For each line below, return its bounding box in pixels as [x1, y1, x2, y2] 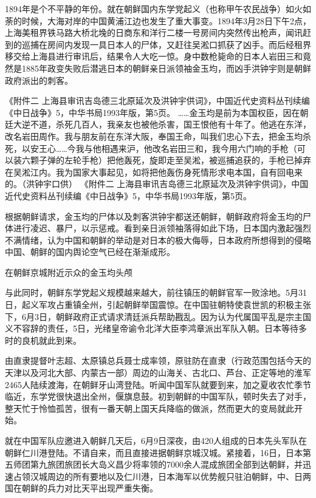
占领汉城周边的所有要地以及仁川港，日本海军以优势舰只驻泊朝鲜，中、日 [13, 469, 303, 482]
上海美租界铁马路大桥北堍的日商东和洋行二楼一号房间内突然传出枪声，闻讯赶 [5, 26, 311, 39]
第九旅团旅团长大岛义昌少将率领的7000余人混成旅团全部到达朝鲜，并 [30, 458, 303, 471]
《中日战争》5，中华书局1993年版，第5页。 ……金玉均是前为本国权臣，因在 [5, 106, 300, 118]
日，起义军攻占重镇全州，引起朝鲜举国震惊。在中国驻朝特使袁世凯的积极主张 [5, 298, 311, 311]
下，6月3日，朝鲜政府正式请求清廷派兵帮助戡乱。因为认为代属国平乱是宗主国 [5, 310, 311, 322]
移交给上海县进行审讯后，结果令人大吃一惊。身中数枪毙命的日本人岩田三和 [5, 50, 303, 63]
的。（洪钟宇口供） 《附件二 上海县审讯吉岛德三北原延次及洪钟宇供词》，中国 [5, 177, 309, 190]
